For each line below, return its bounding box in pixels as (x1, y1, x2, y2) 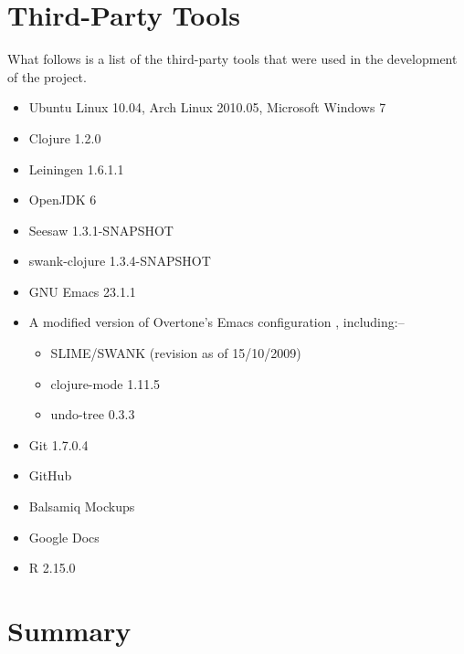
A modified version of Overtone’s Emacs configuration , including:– (28, 312, 405, 332)
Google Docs (28, 527, 100, 546)
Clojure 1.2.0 (28, 128, 101, 147)
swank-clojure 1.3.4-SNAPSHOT (28, 251, 211, 270)
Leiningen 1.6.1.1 (28, 159, 124, 178)
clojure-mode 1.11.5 (50, 374, 161, 393)
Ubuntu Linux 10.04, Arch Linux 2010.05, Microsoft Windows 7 (28, 98, 386, 117)
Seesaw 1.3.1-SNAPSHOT (28, 220, 174, 239)
